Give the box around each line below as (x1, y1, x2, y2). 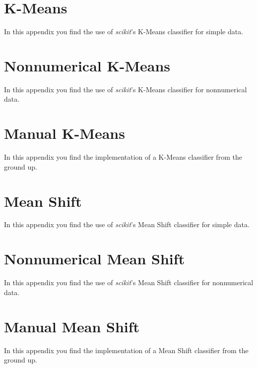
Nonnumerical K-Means (4, 55, 171, 75)
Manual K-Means (4, 123, 125, 143)
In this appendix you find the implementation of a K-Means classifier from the (4, 152, 242, 162)
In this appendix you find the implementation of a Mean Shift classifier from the (4, 345, 249, 355)
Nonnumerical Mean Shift (4, 248, 185, 269)
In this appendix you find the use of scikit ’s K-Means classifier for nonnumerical (4, 84, 247, 94)
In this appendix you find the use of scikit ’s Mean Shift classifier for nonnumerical (4, 277, 254, 288)
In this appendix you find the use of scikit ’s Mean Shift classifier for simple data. (4, 219, 250, 230)
